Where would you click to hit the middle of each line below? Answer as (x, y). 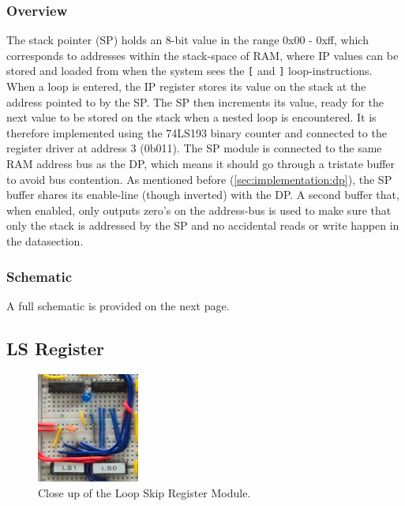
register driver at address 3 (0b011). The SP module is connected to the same (194, 148)
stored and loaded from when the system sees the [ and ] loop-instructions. (189, 71)
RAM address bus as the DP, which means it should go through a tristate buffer (201, 164)
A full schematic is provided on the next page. (118, 305)
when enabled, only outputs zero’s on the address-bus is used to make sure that (199, 210)
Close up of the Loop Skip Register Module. (144, 492)
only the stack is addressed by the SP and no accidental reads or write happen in (203, 225)
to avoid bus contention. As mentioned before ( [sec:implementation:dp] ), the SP (199, 179)
